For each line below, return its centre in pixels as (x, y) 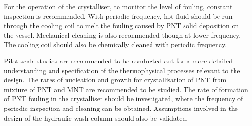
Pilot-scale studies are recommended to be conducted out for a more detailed (118, 60)
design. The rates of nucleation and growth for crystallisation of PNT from (115, 80)
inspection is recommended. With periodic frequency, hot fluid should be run (118, 16)
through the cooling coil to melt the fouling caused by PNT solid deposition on (122, 25)
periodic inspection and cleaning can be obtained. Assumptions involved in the (121, 108)
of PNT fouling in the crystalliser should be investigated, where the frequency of (124, 99)
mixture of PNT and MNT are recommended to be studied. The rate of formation (126, 89)
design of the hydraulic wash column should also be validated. (96, 118)
